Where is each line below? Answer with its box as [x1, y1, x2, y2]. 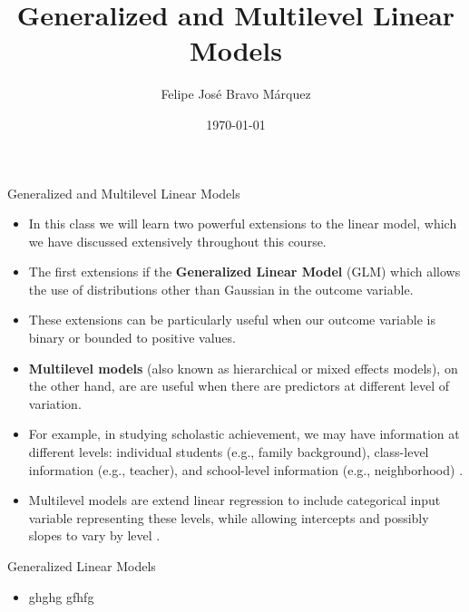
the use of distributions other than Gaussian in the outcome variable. [28, 279, 414, 298]
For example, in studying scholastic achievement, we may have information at [28, 424, 460, 443]
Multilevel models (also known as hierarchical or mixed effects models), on [28, 358, 458, 377]
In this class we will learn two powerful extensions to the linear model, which [28, 214, 457, 233]
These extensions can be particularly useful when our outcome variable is [28, 310, 435, 329]
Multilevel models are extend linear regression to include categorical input [28, 491, 441, 510]
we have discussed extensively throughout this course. [28, 231, 327, 250]
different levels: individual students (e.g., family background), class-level [28, 442, 429, 461]
